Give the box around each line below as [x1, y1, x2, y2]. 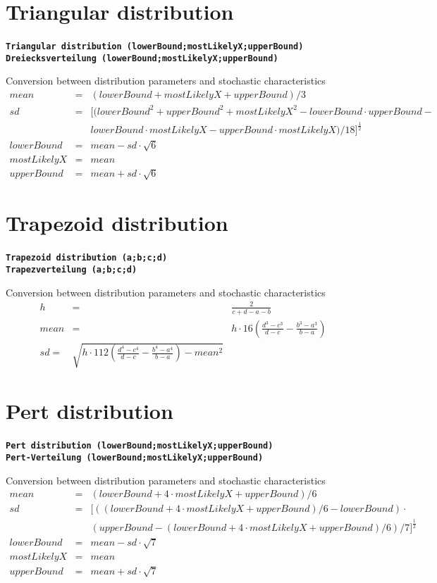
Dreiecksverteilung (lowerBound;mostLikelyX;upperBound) [6, 53, 278, 63]
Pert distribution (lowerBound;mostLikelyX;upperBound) [6, 441, 273, 451]
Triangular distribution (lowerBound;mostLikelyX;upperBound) [6, 42, 304, 52]
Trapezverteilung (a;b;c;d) [6, 264, 137, 275]
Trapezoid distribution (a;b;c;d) [6, 253, 168, 263]
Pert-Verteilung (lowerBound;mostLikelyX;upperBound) [6, 452, 264, 463]
